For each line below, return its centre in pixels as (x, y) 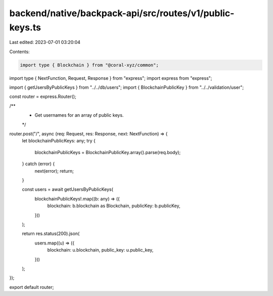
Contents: (19, 52)
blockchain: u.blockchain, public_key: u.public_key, (100, 250)
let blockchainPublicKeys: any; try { (59, 141)
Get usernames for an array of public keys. (79, 115)
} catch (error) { (38, 164)
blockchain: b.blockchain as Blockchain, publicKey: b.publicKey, (114, 206)
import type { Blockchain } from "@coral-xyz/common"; (89, 65)
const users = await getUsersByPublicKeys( (68, 189)
